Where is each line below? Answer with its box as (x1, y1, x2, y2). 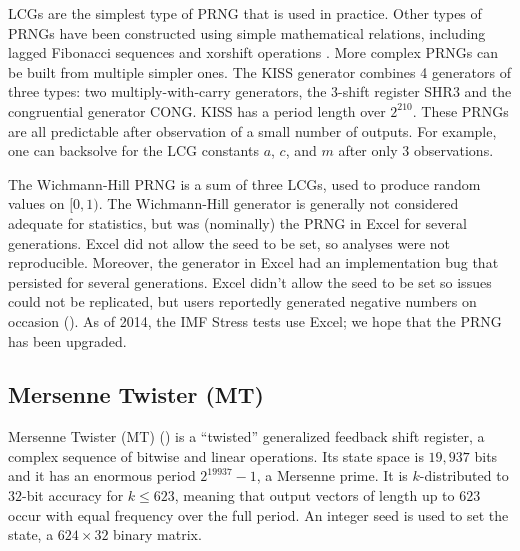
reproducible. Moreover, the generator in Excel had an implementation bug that (8, 252, 499, 273)
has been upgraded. (8, 330, 127, 351)
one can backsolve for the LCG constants (8, 140, 259, 161)
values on (8, 193, 65, 214)
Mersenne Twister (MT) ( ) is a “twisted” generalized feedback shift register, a (8, 426, 485, 447)
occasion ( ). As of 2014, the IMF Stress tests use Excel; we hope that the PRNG (8, 310, 502, 331)
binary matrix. (113, 524, 202, 545)
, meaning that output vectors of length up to (174, 485, 455, 506)
